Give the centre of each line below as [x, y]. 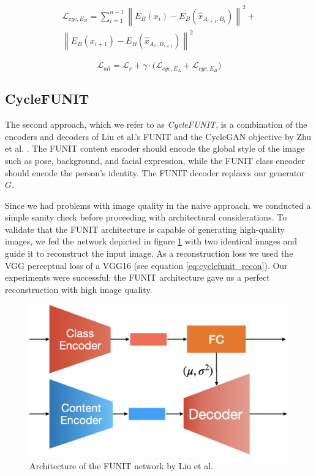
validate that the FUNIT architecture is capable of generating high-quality [145, 229]
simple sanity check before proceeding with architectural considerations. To [146, 217]
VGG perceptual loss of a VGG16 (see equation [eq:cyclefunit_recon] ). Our [146, 265]
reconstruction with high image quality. [79, 289]
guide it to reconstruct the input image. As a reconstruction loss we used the [149, 253]
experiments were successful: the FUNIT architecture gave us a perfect [137, 277]
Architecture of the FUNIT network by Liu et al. [121, 466]
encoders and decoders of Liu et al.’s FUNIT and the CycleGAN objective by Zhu [158, 136]
